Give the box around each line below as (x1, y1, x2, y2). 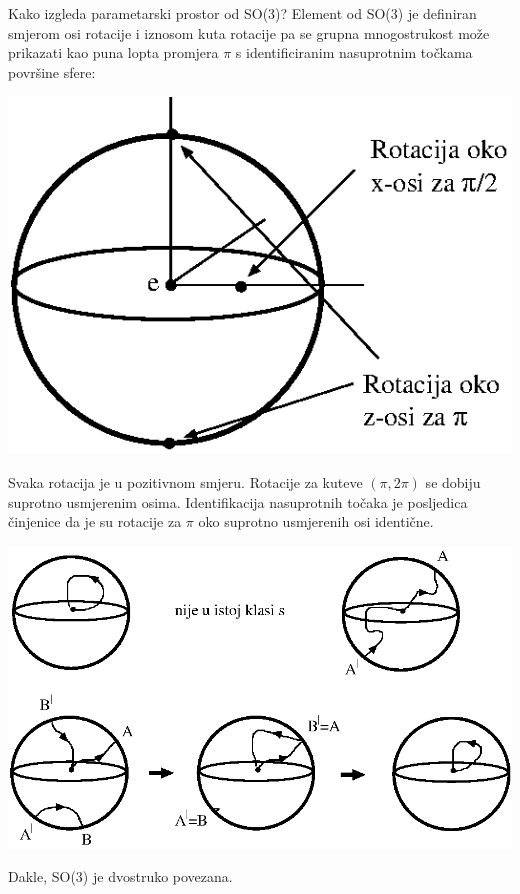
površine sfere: (8, 61, 96, 82)
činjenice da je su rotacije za (8, 511, 182, 532)
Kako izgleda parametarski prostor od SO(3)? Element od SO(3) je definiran (8, 3, 477, 23)
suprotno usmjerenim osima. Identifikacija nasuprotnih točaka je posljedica (8, 491, 468, 512)
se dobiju (425, 471, 481, 492)
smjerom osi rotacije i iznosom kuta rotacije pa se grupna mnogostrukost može (8, 22, 490, 43)
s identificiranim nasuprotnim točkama (235, 42, 473, 63)
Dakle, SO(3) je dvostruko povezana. (8, 866, 233, 887)
